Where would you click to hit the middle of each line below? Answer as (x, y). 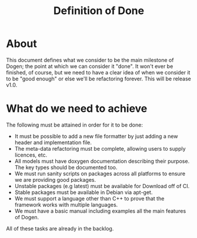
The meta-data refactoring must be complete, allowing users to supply (100, 148)
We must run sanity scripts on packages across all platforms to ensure (100, 174)
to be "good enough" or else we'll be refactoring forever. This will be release (98, 79)
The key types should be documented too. (66, 167)
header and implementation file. (53, 142)
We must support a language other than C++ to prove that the (89, 198)
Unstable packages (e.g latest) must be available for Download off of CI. (102, 186)
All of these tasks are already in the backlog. (60, 228)
